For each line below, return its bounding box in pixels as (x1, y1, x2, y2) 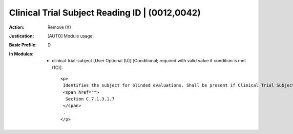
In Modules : (9, 51, 34, 57)
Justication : (9, 33, 34, 39)
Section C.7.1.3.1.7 (65, 96, 115, 102)
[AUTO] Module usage (47, 33, 93, 39)
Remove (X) (47, 24, 71, 30)
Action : (9, 24, 24, 30)
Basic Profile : (9, 42, 37, 48)
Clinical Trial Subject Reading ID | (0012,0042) (9, 7, 201, 18)
